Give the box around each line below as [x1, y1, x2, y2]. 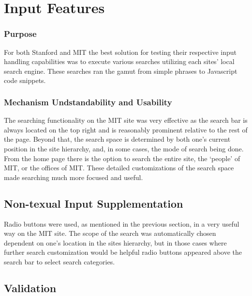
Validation [4, 280, 57, 295]
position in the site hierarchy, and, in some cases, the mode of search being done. [4, 143, 244, 153]
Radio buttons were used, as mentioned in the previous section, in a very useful [4, 218, 239, 229]
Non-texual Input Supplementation [4, 196, 183, 211]
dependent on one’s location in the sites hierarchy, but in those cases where [4, 237, 227, 247]
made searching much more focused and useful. [4, 172, 143, 182]
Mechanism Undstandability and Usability [4, 96, 172, 108]
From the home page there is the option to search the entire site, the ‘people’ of [4, 153, 240, 163]
